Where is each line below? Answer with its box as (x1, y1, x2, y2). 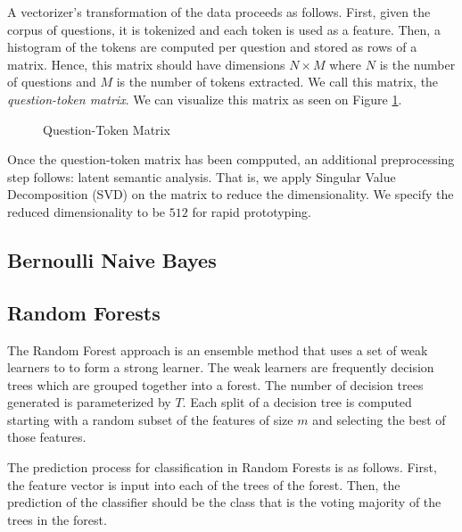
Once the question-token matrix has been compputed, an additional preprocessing (7, 150, 455, 169)
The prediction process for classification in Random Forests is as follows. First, (7, 458, 437, 477)
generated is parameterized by (7, 393, 171, 411)
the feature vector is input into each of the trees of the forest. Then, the (7, 475, 400, 494)
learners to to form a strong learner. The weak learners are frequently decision (7, 358, 434, 377)
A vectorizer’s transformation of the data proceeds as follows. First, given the (7, 3, 431, 21)
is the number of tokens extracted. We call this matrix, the (116, 72, 439, 91)
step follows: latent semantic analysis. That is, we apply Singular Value (7, 167, 396, 186)
